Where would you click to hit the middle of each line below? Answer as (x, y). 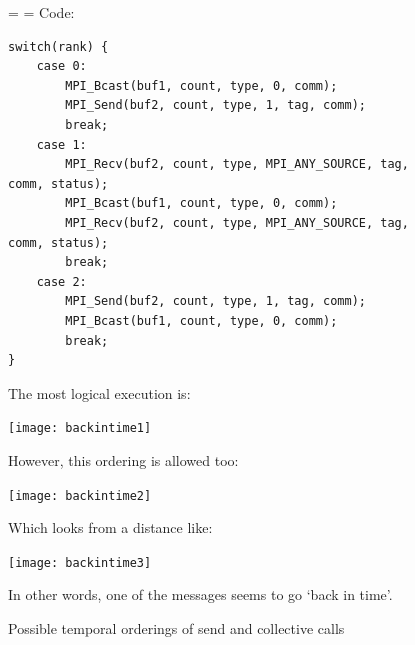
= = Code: (41, 12)
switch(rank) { (58, 46)
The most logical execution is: (99, 392)
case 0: (61, 66)
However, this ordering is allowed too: (123, 459)
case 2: (61, 281)
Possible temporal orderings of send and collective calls (176, 628)
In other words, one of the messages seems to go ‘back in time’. (200, 594)
